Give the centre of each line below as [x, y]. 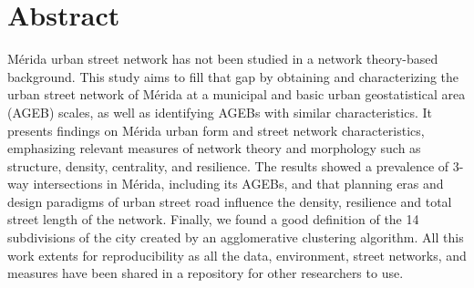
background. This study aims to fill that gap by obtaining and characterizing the [233, 76]
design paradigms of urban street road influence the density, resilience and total [230, 201]
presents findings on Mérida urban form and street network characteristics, [216, 130]
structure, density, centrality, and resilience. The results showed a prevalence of [228, 165]
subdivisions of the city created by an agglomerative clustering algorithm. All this [236, 237]
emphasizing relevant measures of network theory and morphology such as [214, 148]
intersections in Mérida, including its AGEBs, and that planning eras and [238, 184]
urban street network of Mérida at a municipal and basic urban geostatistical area [237, 94]
